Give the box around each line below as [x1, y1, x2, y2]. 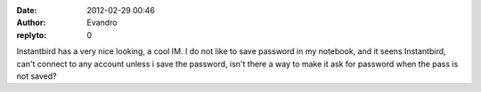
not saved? [16, 71, 57, 81]
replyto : [16, 29, 47, 40]
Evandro [86, 18, 118, 28]
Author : [16, 18, 46, 28]
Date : [16, 5, 37, 15]
